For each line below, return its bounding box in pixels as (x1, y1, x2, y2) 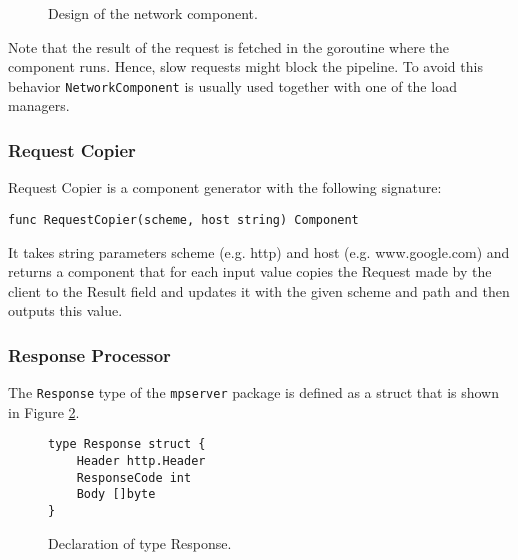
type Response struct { (48, 437, 206, 452)
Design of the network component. (48, 3, 258, 23)
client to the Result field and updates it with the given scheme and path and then (8, 280, 510, 301)
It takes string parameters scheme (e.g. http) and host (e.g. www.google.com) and (8, 241, 510, 262)
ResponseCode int (76, 470, 192, 485)
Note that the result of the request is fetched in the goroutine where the (8, 36, 449, 57)
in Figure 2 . (8, 401, 80, 422)
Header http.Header (76, 454, 206, 468)
